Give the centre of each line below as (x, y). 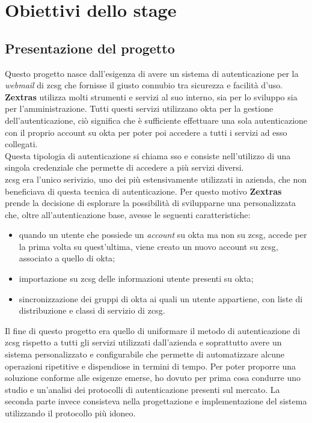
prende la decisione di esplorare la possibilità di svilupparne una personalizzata (151, 203)
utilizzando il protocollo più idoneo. (70, 413)
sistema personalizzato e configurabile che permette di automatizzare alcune (145, 354)
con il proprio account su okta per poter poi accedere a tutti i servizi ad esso (146, 132)
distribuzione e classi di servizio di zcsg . (92, 310)
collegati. (21, 144)
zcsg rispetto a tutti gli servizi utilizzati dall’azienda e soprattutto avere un (143, 342)
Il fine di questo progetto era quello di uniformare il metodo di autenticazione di (153, 330)
